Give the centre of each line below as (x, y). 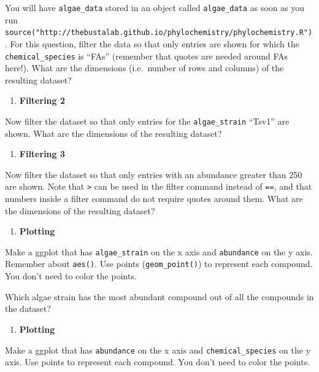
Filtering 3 (42, 154)
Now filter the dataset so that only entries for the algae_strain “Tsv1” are (147, 121)
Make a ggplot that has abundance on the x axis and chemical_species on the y (158, 350)
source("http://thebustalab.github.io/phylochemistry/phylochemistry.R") (159, 33)
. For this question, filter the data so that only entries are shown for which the (152, 43)
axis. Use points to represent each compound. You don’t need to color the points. (158, 362)
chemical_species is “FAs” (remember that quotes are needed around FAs (147, 56)
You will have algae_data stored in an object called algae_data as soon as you (155, 7)
